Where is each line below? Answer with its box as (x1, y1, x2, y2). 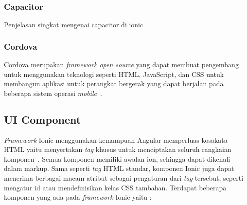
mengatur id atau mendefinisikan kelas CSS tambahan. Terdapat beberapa (4, 182, 227, 192)
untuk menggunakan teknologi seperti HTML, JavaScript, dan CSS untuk (4, 69, 224, 79)
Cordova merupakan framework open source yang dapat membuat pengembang (4, 59, 239, 70)
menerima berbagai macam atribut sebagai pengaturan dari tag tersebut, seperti (4, 172, 244, 183)
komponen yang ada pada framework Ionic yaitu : (4, 192, 152, 202)
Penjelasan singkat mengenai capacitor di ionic (4, 19, 143, 30)
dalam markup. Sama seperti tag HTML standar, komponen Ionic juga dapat (4, 163, 234, 173)
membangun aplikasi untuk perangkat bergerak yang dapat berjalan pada (4, 78, 224, 89)
